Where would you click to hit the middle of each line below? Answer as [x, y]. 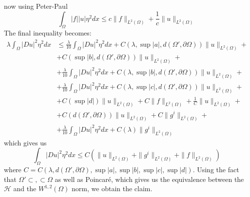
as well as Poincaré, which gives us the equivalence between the [149, 179]
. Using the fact [216, 170]
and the [25, 188]
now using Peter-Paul [36, 6]
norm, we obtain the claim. [112, 188]
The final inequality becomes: [48, 33]
